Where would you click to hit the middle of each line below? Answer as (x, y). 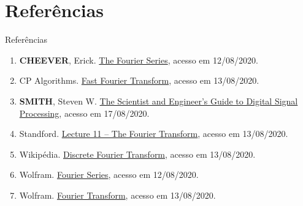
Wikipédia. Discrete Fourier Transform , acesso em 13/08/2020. (137, 154)
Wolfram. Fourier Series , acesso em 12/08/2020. (109, 175)
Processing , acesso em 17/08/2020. (84, 113)
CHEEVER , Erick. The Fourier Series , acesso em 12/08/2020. (139, 60)
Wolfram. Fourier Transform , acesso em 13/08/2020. (117, 195)
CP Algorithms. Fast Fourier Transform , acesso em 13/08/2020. (139, 80)
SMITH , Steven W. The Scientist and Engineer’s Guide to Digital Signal (159, 101)
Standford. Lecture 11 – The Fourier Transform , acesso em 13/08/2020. (154, 134)
